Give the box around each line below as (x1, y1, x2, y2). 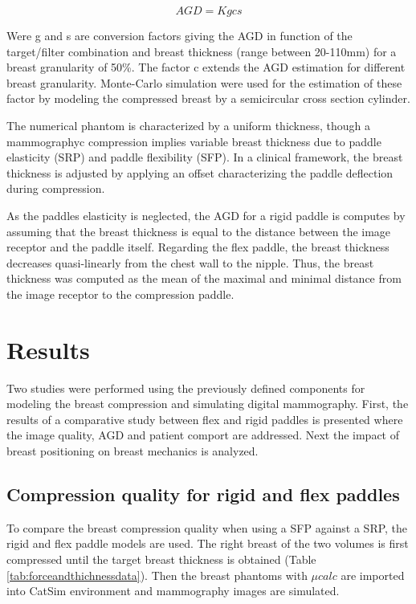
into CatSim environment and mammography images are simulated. (6, 582, 340, 599)
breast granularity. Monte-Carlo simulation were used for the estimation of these (6, 74, 402, 91)
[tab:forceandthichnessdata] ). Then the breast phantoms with (6, 566, 308, 583)
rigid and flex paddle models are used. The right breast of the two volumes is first (6, 535, 409, 552)
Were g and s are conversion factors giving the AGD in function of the (6, 27, 353, 43)
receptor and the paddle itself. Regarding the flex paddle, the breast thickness (6, 239, 389, 255)
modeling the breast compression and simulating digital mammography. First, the (6, 395, 409, 412)
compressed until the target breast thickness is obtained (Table (6, 550, 316, 567)
